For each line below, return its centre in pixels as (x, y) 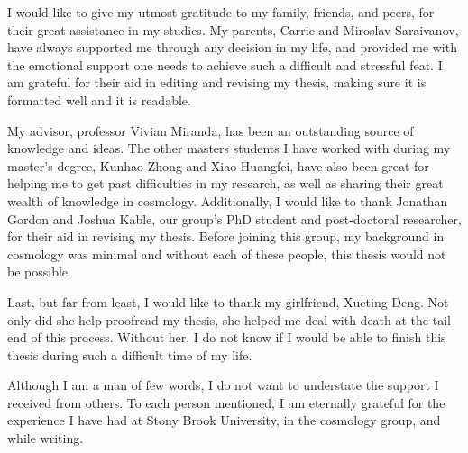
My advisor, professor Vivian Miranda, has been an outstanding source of (211, 130)
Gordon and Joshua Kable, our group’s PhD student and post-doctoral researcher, (234, 218)
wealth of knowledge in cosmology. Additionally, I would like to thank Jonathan (228, 200)
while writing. (46, 438)
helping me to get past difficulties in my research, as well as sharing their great (225, 183)
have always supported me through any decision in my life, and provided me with (232, 47)
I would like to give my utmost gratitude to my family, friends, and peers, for (221, 12)
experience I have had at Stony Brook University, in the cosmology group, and (224, 420)
